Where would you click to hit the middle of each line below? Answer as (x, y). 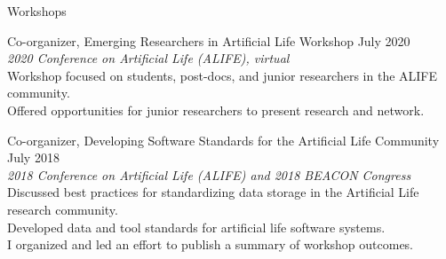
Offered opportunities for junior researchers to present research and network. (216, 110)
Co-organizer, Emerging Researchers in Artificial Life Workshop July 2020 (209, 40)
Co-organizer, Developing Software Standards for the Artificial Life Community (223, 140)
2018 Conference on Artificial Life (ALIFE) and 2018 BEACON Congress (209, 174)
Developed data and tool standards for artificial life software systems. (196, 227)
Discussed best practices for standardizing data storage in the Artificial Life (213, 192)
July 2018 (33, 157)
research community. (63, 209)
